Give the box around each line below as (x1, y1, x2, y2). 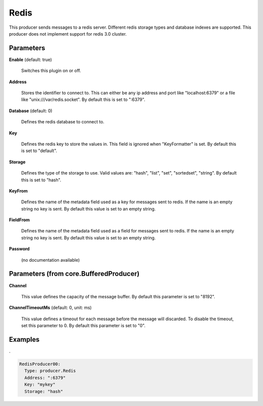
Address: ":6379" (24, 375, 66, 380)
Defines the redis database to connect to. (21, 119, 105, 125)
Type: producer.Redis (24, 368, 76, 374)
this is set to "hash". (21, 177, 61, 183)
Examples (9, 335, 40, 344)
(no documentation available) (21, 257, 80, 263)
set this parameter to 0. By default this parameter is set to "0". (21, 323, 146, 329)
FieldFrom (9, 217, 30, 223)
